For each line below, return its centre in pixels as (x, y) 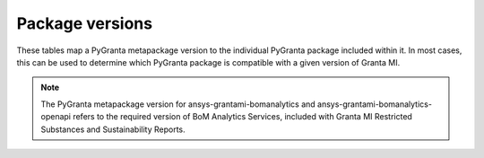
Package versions (84, 23)
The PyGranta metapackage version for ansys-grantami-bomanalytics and (178, 104)
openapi (56, 117)
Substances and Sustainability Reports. (113, 129)
